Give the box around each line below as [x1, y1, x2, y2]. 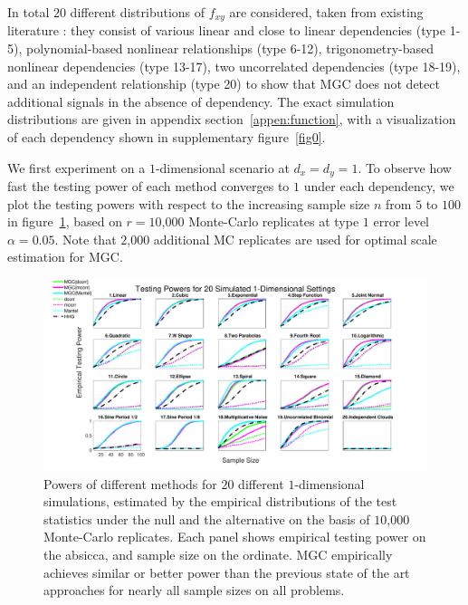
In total [7, 3, 50, 21]
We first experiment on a [7, 158, 146, 177]
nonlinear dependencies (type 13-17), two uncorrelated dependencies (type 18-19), [7, 56, 461, 75]
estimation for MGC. [7, 247, 123, 266]
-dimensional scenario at [155, 158, 290, 177]
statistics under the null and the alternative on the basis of [43, 509, 370, 528]
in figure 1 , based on [7, 212, 122, 231]
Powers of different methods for [43, 474, 217, 493]
